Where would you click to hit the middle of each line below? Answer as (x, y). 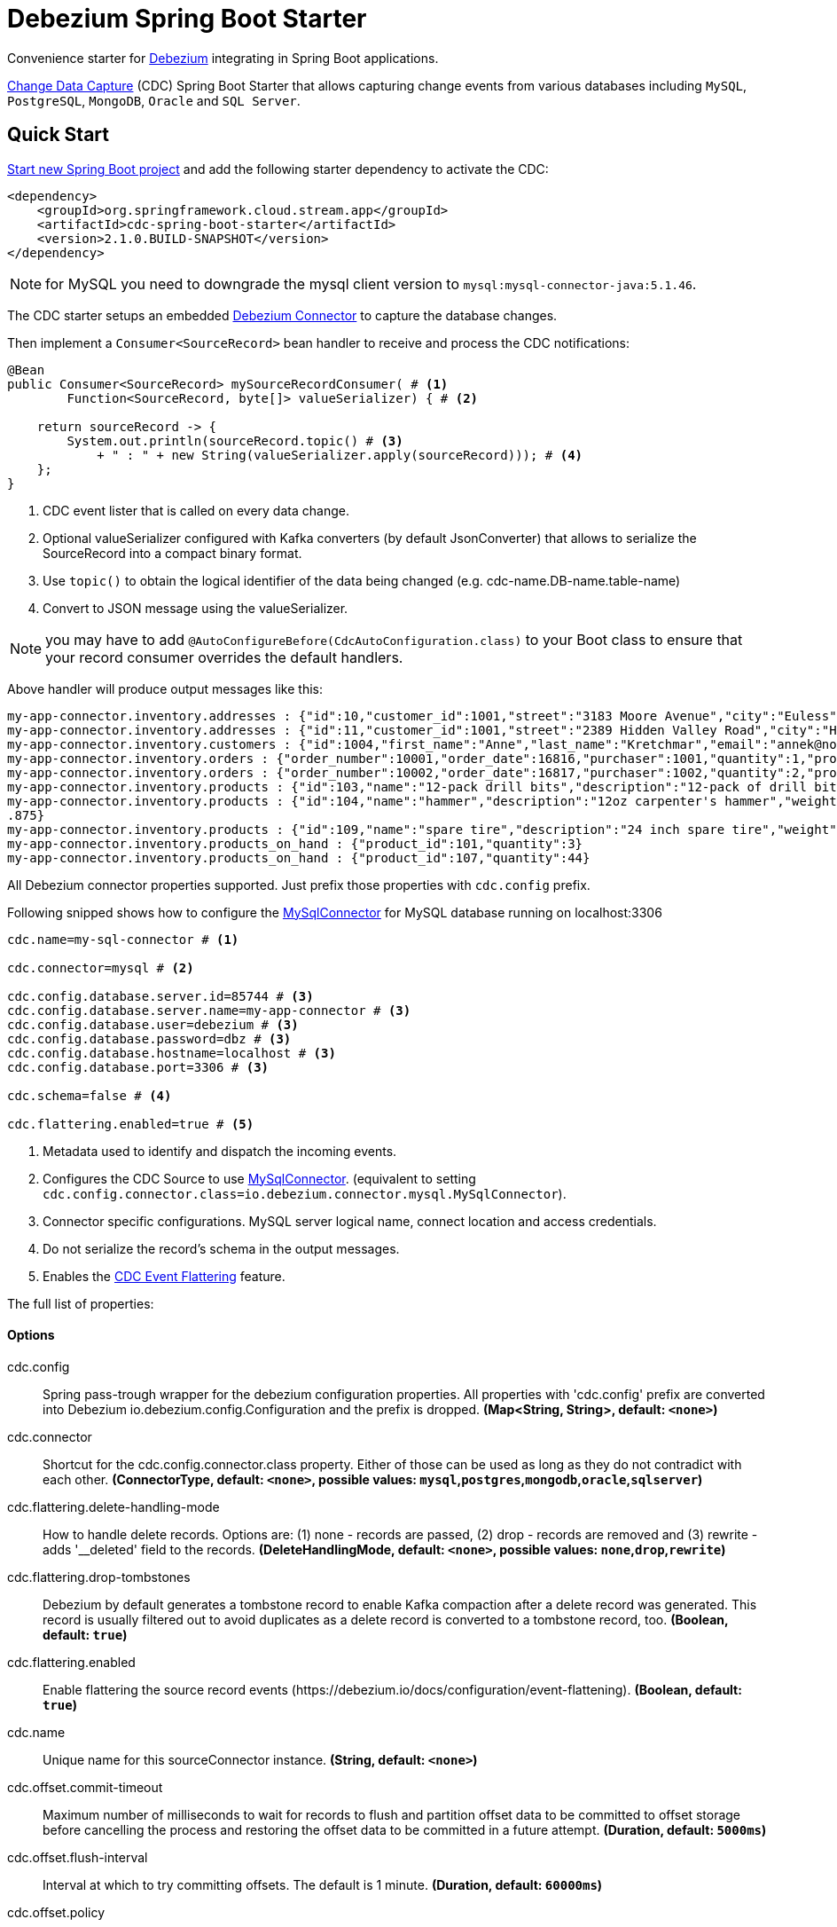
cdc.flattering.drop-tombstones (99, 1577)
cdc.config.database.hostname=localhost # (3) (172, 1053)
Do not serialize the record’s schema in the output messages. (221, 1248)
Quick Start (58, 135)
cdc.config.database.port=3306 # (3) (138, 1067)
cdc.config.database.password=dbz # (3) (149, 1038)
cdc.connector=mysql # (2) (101, 967)
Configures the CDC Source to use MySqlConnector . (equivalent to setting (259, 1178)
